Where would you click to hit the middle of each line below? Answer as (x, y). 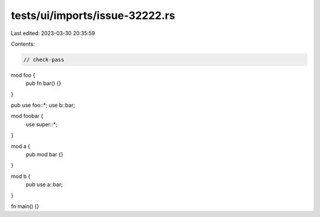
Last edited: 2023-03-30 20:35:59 (53, 33)
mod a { (20, 146)
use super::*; (41, 124)
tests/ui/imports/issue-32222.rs (93, 15)
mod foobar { (27, 116)
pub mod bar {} (44, 155)
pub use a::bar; (44, 184)
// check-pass (44, 60)
